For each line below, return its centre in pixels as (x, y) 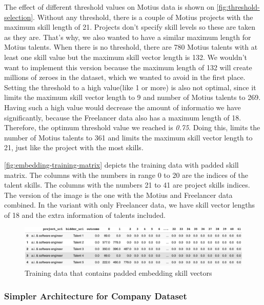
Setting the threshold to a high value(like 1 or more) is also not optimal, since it (130, 87)
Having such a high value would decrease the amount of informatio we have (123, 107)
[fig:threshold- (238, 7)
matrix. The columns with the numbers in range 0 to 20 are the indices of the (126, 175)
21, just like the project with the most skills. (74, 147)
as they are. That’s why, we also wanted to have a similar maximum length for (128, 37)
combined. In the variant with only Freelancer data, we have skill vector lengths (129, 205)
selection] (19, 17)
